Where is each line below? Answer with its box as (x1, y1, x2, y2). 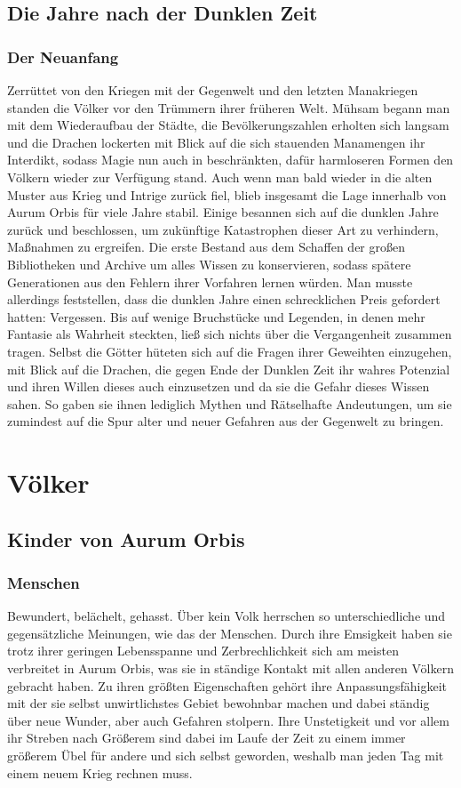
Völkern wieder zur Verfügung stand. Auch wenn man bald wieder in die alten (7, 167, 433, 186)
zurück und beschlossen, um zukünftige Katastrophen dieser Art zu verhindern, (7, 220, 439, 238)
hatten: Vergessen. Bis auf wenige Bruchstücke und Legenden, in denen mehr (7, 307, 425, 326)
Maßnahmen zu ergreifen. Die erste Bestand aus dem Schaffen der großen (7, 237, 405, 256)
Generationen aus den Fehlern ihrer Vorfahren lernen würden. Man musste (7, 272, 413, 291)
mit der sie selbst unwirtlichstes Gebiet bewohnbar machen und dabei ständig (7, 694, 430, 712)
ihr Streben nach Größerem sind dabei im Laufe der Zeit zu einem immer (7, 728, 406, 747)
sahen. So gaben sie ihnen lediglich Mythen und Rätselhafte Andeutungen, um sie (7, 394, 452, 413)
